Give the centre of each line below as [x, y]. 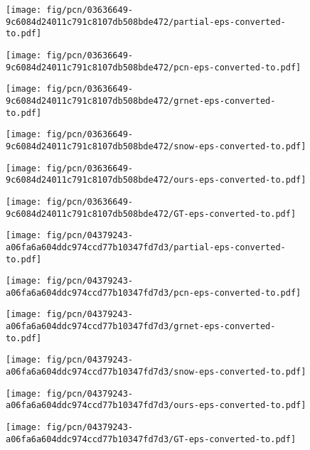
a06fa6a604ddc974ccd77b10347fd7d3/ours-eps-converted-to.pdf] [156, 406]
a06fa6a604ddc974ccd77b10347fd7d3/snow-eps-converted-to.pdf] [156, 372]
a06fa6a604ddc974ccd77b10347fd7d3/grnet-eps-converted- [141, 327]
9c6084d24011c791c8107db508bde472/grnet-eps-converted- [141, 101]
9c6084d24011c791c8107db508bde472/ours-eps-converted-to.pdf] [156, 180]
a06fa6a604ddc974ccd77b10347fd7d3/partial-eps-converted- [146, 247]
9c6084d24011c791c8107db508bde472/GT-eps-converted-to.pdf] [151, 214]
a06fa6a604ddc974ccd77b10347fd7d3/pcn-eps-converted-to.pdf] [154, 293]
